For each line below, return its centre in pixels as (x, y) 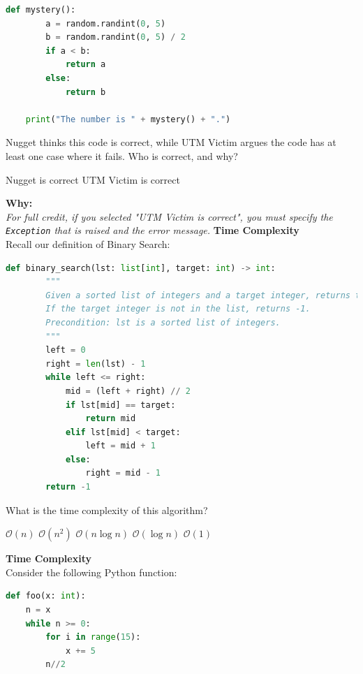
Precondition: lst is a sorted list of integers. (163, 322)
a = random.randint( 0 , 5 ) (106, 23)
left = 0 (66, 350)
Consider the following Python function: (91, 572)
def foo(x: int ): (46, 596)
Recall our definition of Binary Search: (88, 243)
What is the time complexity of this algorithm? (107, 510)
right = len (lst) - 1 (96, 364)
